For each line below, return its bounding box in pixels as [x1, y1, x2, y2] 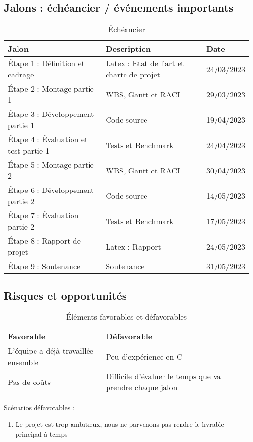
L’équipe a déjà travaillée [8, 345, 93, 357]
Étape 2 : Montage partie [8, 83, 94, 95]
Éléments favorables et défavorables [66, 311, 187, 323]
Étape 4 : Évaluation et [8, 134, 88, 145]
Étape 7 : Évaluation [8, 210, 79, 221]
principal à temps [15, 428, 68, 439]
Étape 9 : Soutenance [8, 260, 81, 272]
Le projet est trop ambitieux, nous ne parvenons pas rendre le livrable [15, 419, 224, 429]
